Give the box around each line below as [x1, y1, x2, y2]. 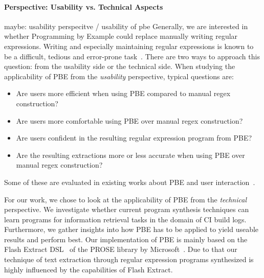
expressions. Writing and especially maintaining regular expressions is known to [4, 40, 254, 51]
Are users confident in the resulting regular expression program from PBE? [16, 132, 252, 143]
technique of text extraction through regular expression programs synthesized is [4, 254, 254, 265]
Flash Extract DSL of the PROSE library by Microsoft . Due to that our [4, 244, 237, 254]
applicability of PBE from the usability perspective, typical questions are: [4, 71, 234, 81]
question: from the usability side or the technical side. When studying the [4, 61, 235, 72]
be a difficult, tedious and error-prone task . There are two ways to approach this [4, 51, 260, 61]
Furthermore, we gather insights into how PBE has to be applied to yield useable [4, 224, 259, 235]
